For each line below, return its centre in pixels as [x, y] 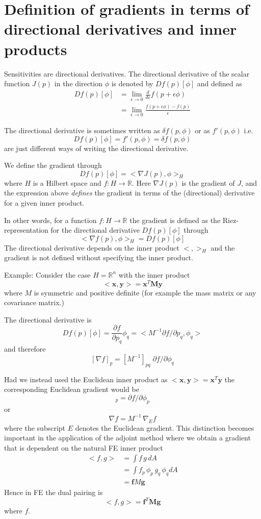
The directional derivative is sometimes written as [82, 130]
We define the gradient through [53, 165]
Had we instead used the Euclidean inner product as [86, 379]
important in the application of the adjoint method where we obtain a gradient [127, 438]
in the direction [78, 83]
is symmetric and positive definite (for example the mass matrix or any [145, 292]
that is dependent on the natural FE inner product [84, 447]
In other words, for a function [50, 220]
